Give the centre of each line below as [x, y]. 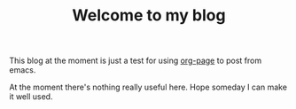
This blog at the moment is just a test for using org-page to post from [136, 61]
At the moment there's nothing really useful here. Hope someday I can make [148, 87]
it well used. [31, 97]
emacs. [23, 70]
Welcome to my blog [149, 16]
